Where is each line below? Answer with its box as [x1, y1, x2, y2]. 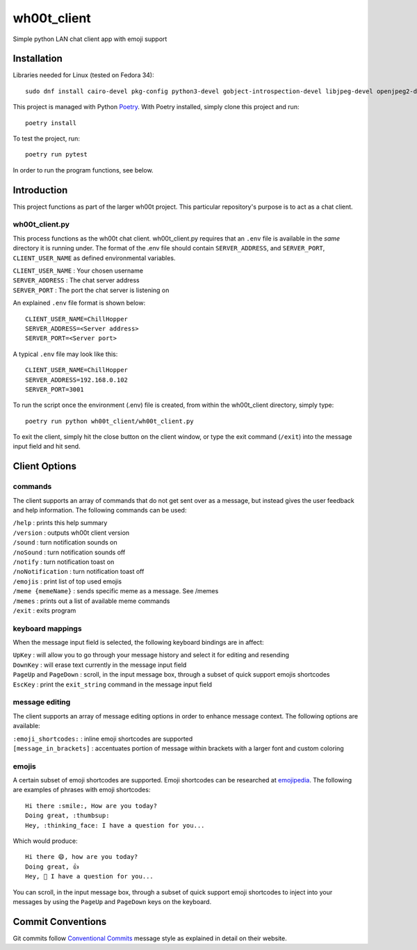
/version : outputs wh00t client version [13, 529, 130, 537]
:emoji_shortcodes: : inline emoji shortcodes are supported [13, 734, 193, 743]
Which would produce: [13, 837, 78, 845]
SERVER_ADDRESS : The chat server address [13, 276, 140, 284]
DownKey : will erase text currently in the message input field [13, 661, 187, 669]
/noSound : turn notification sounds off [13, 548, 126, 556]
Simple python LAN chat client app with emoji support [13, 35, 167, 43]
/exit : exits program [13, 606, 76, 615]
